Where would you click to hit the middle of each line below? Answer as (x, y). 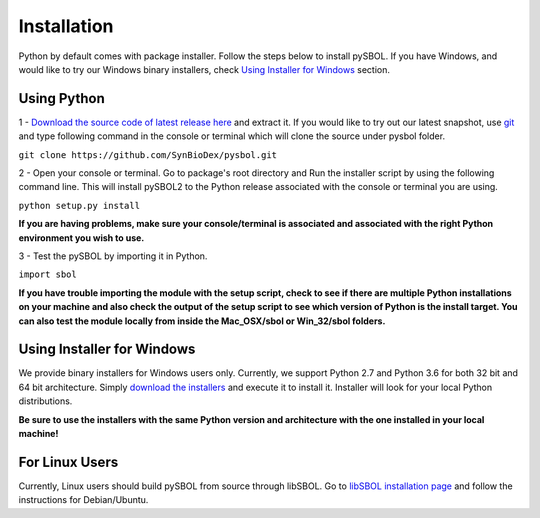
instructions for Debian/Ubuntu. (83, 500)
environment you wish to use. (81, 237)
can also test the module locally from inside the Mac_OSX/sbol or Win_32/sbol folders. (202, 321)
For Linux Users (68, 461)
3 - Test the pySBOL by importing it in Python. (113, 256)
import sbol (47, 274)
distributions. (45, 401)
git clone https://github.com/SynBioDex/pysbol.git (148, 154)
